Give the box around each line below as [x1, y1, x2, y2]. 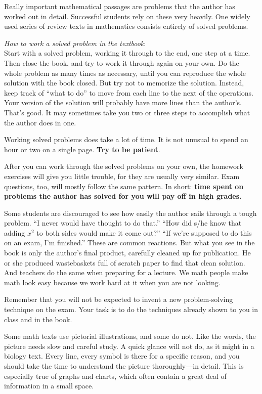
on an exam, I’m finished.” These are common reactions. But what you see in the [4, 237, 255, 248]
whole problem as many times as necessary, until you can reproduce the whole [4, 67, 246, 78]
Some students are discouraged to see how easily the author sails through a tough [4, 207, 257, 218]
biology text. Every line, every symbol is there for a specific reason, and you [4, 351, 240, 361]
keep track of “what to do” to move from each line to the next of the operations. [4, 87, 253, 98]
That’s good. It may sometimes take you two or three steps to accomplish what [4, 107, 250, 117]
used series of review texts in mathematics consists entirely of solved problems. [4, 21, 248, 31]
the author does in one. [4, 117, 76, 127]
